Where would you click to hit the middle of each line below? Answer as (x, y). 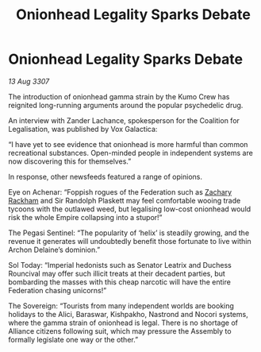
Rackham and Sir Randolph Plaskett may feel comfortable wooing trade (125, 200)
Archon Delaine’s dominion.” (54, 249)
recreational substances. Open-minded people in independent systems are (131, 153)
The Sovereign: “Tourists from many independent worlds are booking (121, 306)
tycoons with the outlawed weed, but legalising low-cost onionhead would (130, 209)
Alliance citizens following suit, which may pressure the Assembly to (120, 331)
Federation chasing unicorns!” (58, 290)
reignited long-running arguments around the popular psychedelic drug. (126, 105)
